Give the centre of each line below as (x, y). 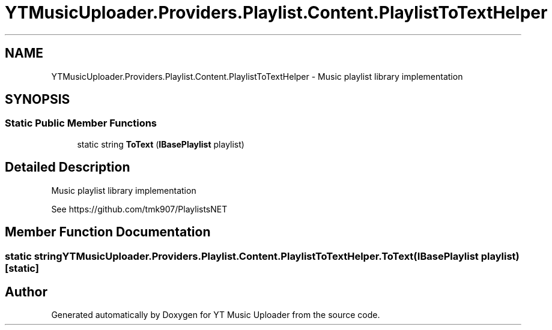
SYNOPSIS (38, 100)
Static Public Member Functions (81, 123)
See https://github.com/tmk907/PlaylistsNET (139, 209)
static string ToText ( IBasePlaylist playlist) (161, 144)
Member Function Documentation (108, 232)
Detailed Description (68, 167)
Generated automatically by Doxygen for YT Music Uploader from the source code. (216, 315)
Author (26, 292)
